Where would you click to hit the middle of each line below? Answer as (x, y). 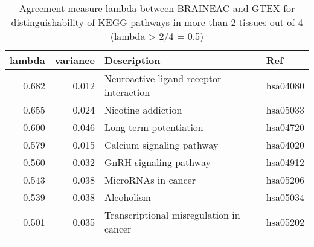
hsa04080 (285, 85)
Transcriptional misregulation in (172, 215)
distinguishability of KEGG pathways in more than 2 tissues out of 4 (157, 22)
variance (75, 60)
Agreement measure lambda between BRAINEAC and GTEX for (157, 8)
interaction (127, 92)
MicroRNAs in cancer (150, 180)
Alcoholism (127, 197)
